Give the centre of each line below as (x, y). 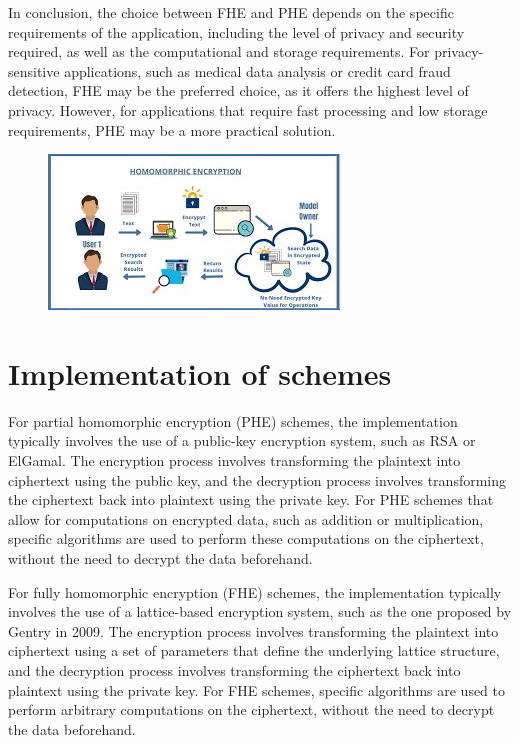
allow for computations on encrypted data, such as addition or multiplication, (246, 518)
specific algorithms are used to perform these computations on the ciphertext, (246, 538)
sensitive (34, 70)
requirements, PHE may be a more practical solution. (172, 129)
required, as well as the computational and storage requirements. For (219, 51)
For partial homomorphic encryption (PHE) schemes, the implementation (233, 420)
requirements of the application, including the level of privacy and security (236, 31)
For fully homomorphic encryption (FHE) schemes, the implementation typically (255, 591)
